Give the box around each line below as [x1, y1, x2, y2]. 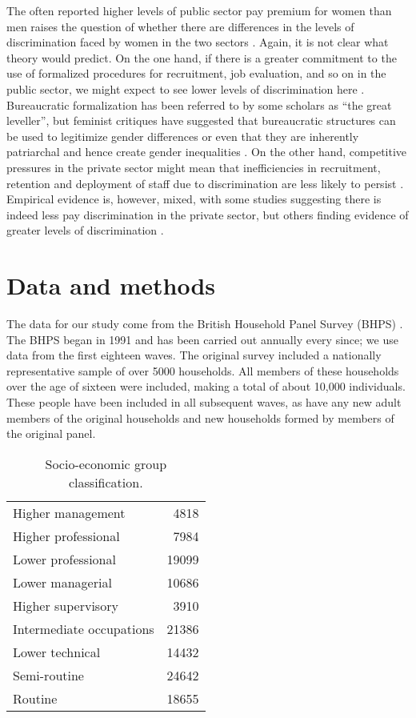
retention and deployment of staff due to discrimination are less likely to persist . [6, 174, 404, 191]
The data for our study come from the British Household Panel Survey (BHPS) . [6, 315, 403, 332]
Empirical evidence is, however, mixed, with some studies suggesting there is [6, 191, 382, 207]
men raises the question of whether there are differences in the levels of [6, 18, 354, 34]
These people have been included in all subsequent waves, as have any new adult [6, 394, 402, 410]
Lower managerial [13, 572, 112, 592]
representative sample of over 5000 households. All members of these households [6, 362, 399, 379]
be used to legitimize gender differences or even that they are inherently [6, 127, 359, 144]
